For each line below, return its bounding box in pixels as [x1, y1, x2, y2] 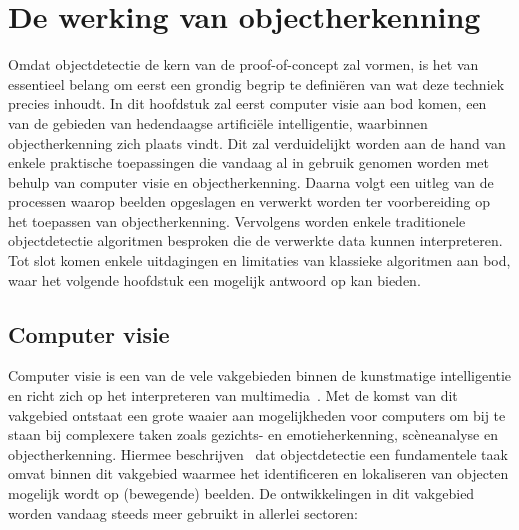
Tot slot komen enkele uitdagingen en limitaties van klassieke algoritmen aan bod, [8, 250, 511, 271]
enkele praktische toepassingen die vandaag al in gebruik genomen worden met [8, 152, 489, 173]
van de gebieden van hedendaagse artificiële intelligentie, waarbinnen [8, 112, 428, 133]
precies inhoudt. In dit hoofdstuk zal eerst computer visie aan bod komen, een [8, 93, 487, 114]
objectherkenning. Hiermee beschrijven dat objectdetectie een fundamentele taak [8, 443, 508, 464]
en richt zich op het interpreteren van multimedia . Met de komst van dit [8, 385, 458, 406]
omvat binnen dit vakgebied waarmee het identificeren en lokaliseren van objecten [8, 463, 509, 484]
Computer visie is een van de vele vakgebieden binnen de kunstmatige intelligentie [8, 365, 512, 386]
